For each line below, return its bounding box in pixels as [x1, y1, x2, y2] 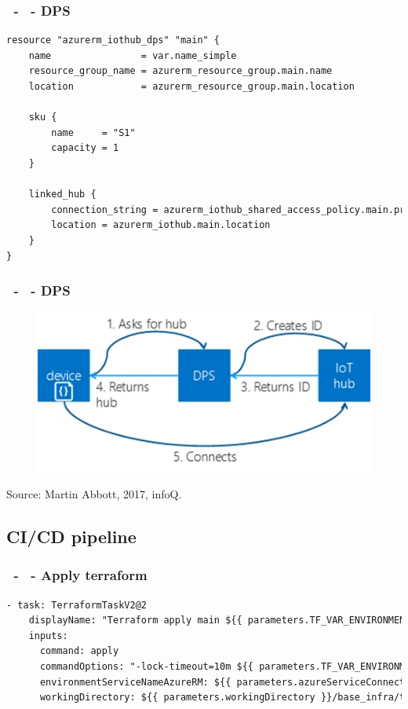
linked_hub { [28, 189, 97, 200]
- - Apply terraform [13, 565, 148, 585]
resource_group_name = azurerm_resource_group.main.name [28, 65, 333, 77]
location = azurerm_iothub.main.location [51, 219, 271, 231]
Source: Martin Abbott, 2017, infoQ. [6, 486, 182, 502]
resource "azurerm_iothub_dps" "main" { [6, 35, 220, 46]
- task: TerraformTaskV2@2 [6, 599, 147, 611]
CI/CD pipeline [6, 524, 137, 549]
